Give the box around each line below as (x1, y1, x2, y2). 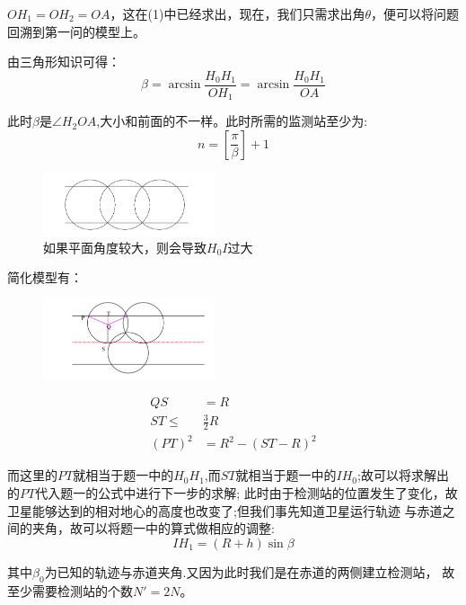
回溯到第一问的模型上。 (7, 22, 145, 40)
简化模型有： (7, 268, 83, 287)
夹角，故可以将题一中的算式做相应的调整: (31, 519, 275, 538)
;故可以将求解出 (357, 466, 449, 485)
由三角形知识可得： (7, 52, 120, 71)
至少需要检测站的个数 (7, 581, 133, 600)
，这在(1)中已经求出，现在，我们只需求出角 (110, 4, 365, 22)
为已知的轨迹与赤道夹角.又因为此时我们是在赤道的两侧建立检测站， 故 (44, 562, 455, 581)
